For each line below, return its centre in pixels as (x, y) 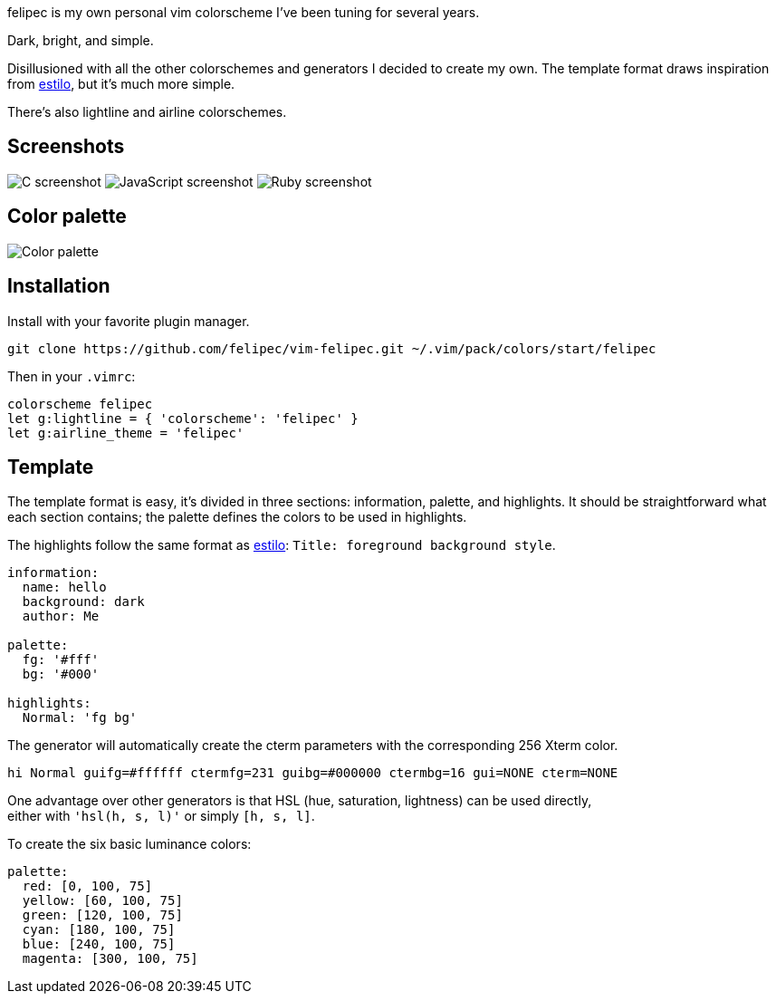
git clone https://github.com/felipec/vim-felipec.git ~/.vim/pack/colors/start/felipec (332, 348)
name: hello (64, 587)
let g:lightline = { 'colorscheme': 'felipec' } (183, 418)
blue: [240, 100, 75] (99, 944)
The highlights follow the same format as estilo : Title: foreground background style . (282, 545)
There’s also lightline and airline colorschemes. (147, 112)
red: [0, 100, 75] (87, 886)
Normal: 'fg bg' (80, 718)
